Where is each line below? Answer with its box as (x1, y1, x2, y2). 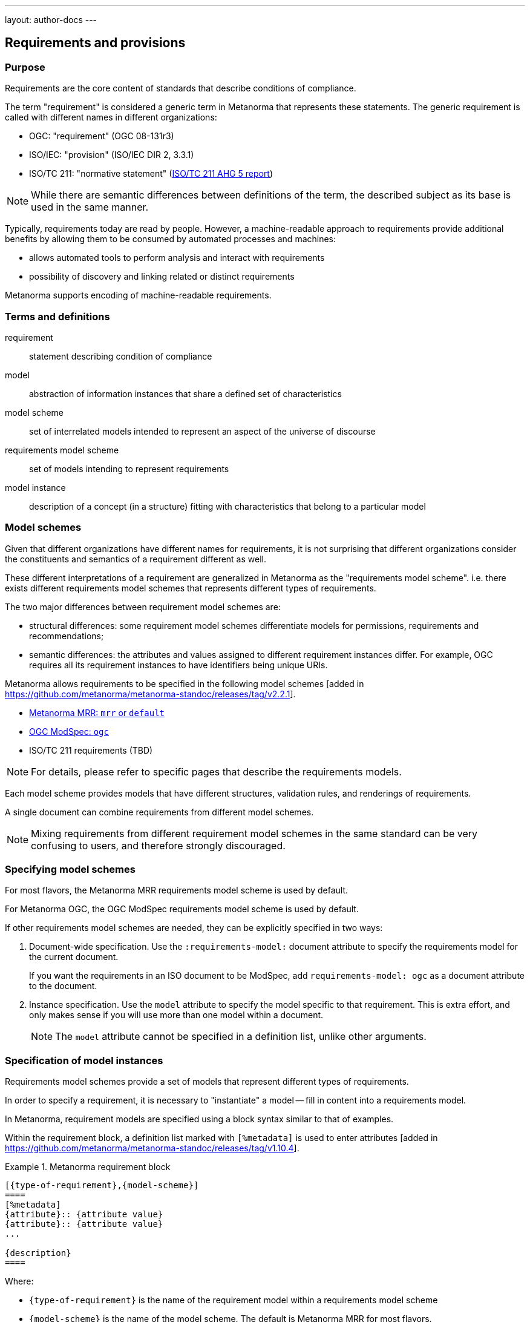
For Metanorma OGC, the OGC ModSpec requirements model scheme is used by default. (5, 904, 359, 915)
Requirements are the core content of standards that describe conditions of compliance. (5, 83, 356, 94)
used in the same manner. (31, 201, 149, 214)
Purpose (5, 61, 45, 73)
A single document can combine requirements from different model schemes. (5, 806, 314, 817)
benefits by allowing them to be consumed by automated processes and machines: (5, 234, 336, 245)
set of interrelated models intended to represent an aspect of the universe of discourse (29, 426, 376, 436)
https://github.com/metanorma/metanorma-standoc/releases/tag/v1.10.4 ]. (5, 1143, 299, 1154)
